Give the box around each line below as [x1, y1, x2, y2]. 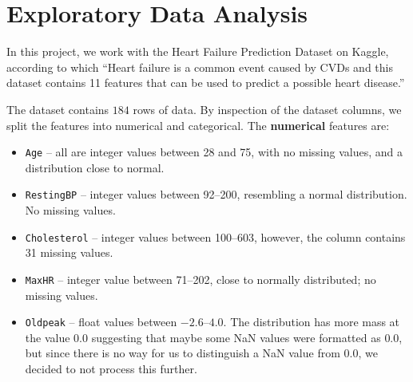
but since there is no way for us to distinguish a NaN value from [25, 345, 340, 361]
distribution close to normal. [25, 159, 165, 175]
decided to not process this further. [25, 360, 197, 376]
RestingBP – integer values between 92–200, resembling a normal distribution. [25, 186, 407, 203]
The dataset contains [6, 100, 109, 117]
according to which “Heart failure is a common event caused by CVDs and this [6, 58, 393, 75]
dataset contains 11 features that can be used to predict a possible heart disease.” [6, 74, 405, 91]
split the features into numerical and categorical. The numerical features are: [6, 116, 390, 133]
